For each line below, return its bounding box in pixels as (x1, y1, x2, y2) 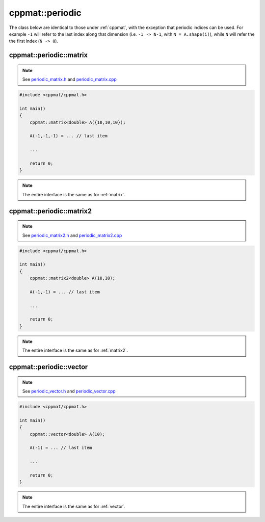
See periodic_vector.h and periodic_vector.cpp (22, 388, 116, 394)
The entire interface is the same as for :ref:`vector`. (22, 503, 126, 509)
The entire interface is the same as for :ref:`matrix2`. (22, 347, 128, 353)
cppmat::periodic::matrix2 (9, 207, 92, 215)
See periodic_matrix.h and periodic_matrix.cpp (22, 77, 117, 82)
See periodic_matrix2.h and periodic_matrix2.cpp (22, 232, 122, 238)
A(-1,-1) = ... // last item (29, 289, 100, 294)
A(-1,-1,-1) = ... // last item (29, 133, 108, 139)
